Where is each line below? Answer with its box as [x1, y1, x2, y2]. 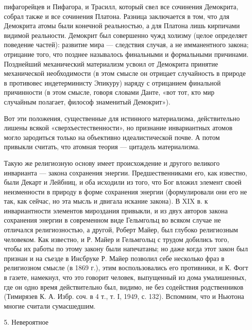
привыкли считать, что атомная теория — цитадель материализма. [4, 141, 200, 152]
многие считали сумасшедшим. [4, 300, 96, 311]
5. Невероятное [4, 317, 49, 327]
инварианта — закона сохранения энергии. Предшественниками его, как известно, [4, 167, 247, 177]
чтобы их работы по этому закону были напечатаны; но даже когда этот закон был [4, 243, 248, 254]
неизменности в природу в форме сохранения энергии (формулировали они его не [4, 186, 247, 196]
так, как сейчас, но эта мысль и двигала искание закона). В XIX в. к [4, 196, 208, 206]
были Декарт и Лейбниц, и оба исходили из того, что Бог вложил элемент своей [4, 177, 242, 187]
